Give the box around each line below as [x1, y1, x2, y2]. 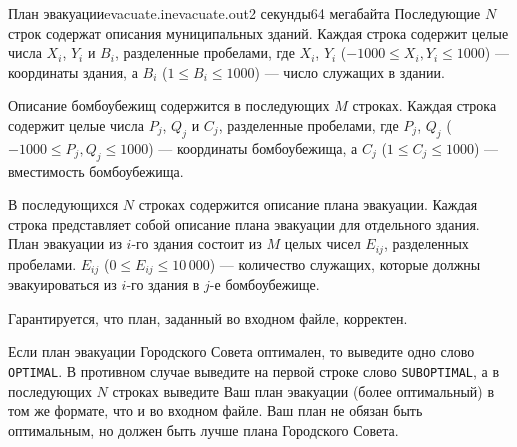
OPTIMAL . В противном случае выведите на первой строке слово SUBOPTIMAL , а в [8, 361, 500, 382]
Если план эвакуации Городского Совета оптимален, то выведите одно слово [8, 341, 475, 362]
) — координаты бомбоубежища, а [148, 137, 358, 158]
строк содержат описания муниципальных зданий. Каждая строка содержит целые [8, 22, 509, 43]
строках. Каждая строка [352, 95, 497, 116]
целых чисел [284, 233, 361, 254]
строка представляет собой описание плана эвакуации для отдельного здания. [8, 213, 480, 234]
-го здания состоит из [131, 233, 262, 254]
